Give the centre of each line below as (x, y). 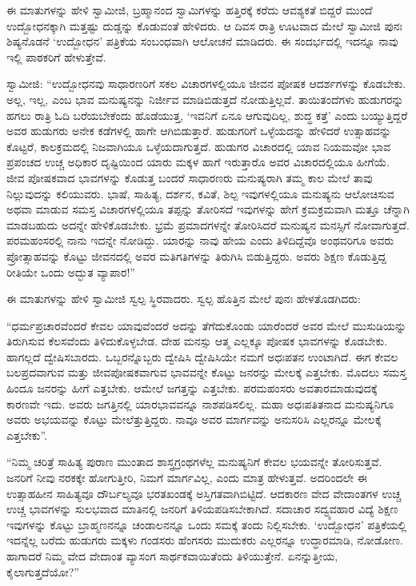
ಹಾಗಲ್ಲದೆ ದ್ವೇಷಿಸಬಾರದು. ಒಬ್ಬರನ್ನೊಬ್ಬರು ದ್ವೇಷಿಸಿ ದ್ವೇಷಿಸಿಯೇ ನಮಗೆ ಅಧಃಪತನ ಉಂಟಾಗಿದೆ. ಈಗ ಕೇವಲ (202, 356)
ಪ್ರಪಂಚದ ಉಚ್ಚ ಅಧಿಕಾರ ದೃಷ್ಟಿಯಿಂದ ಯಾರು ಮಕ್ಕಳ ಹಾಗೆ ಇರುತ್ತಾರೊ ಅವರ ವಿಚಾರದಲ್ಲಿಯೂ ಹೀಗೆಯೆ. (198, 162)
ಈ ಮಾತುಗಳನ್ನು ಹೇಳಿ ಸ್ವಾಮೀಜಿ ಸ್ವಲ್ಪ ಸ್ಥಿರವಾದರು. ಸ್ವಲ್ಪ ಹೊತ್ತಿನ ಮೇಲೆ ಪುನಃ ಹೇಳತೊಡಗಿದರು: (184, 299)
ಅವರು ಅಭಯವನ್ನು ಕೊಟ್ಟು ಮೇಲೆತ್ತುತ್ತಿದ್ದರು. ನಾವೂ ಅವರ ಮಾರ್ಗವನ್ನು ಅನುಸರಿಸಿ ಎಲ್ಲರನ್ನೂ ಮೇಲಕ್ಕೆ (194, 419)
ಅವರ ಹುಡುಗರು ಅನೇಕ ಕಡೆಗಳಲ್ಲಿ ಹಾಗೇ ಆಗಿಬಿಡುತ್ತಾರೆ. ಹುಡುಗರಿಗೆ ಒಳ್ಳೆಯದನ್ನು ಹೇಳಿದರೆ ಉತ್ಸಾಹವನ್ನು (199, 131)
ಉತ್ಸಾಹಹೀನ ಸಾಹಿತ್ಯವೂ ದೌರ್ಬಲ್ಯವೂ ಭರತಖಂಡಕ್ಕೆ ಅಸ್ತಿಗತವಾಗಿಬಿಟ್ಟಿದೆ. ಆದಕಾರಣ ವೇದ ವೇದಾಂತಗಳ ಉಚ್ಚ (204, 493)
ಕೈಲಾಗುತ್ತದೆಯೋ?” (43, 571)
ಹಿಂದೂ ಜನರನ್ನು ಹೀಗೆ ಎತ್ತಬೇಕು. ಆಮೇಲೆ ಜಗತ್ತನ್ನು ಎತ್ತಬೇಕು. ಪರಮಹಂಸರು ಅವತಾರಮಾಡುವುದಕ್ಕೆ (192, 388)
